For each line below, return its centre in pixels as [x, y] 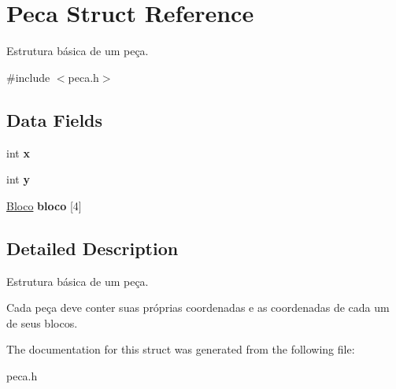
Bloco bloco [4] [44, 205]
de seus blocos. [42, 322]
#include [28, 77]
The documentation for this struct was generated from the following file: [181, 349]
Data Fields [55, 119]
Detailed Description [93, 248]
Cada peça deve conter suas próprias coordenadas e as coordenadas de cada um [198, 307]
